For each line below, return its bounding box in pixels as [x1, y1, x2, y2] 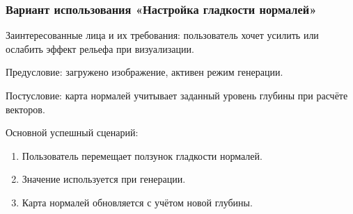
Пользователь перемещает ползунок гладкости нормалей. [22, 148, 262, 163]
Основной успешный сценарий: [6, 125, 139, 140]
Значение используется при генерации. [22, 172, 186, 186]
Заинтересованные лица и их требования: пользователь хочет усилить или [6, 28, 319, 42]
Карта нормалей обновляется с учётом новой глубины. [22, 195, 253, 209]
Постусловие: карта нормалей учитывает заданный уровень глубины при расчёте [6, 88, 348, 102]
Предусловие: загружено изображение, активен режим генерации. [6, 65, 283, 79]
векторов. [6, 101, 45, 116]
